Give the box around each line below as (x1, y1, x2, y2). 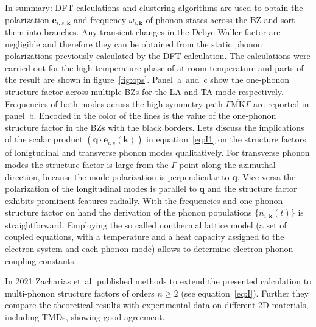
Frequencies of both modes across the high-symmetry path (5, 97, 223, 110)
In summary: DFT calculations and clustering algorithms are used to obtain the (5, 1, 303, 13)
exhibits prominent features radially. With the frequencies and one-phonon (5, 194, 283, 206)
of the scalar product (5, 133, 83, 146)
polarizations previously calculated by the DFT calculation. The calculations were (5, 49, 311, 62)
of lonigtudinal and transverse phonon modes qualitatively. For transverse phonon (5, 146, 310, 159)
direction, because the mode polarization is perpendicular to (5, 170, 230, 183)
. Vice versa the (237, 170, 296, 183)
